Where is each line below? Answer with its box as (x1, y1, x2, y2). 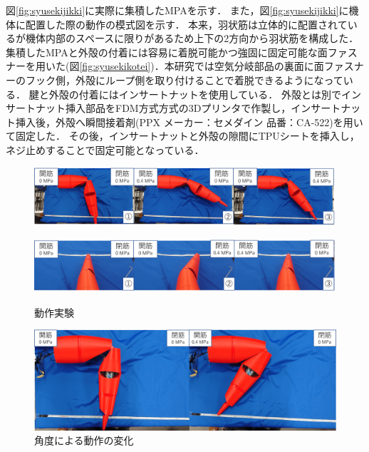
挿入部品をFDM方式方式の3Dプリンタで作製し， (65, 101, 291, 115)
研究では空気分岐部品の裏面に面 (174, 58, 324, 73)
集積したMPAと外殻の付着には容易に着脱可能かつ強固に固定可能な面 (6, 44, 328, 59)
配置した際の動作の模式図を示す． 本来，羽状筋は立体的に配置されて (25, 16, 348, 31)
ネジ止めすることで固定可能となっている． (6, 142, 204, 157)
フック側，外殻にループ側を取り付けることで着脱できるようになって (25, 72, 343, 87)
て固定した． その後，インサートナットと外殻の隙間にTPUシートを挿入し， (6, 128, 360, 143)
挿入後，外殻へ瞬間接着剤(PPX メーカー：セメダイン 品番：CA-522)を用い (15, 114, 363, 129)
